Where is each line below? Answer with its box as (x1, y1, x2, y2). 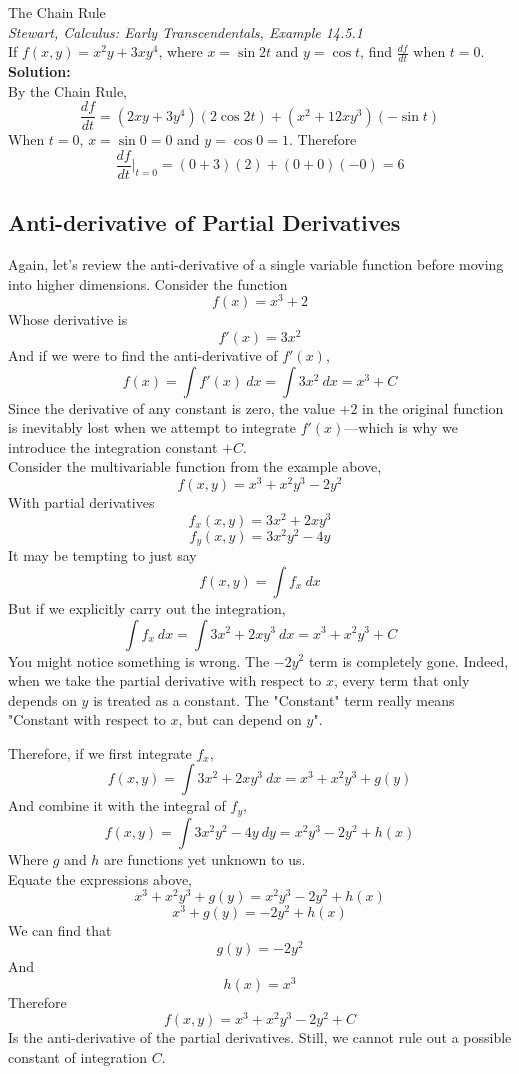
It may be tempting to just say (8, 545, 197, 566)
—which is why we (344, 417, 458, 438)
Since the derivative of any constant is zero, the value (8, 397, 335, 418)
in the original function (362, 397, 504, 418)
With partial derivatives (8, 492, 155, 513)
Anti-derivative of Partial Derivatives (8, 207, 401, 238)
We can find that (8, 920, 112, 941)
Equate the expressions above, (8, 868, 193, 889)
